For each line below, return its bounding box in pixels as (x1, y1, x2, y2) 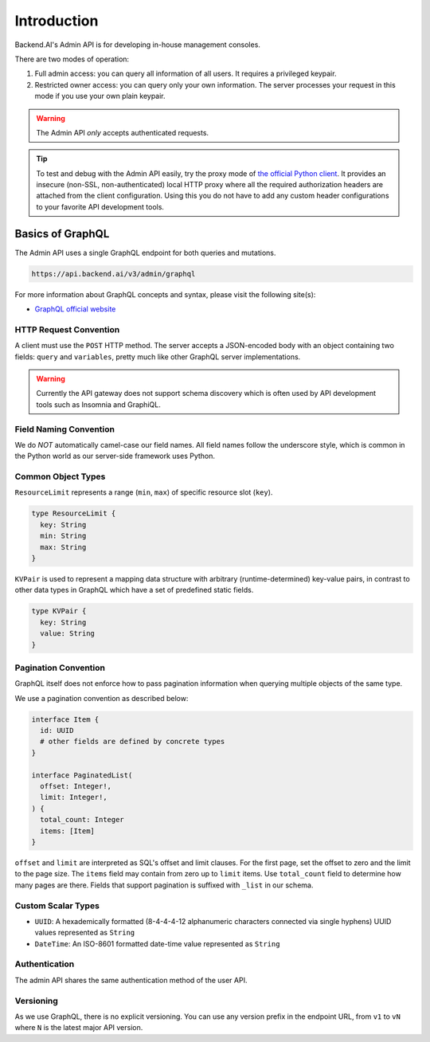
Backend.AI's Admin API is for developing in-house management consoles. (14, 40, 260, 49)
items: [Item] (40, 826, 96, 836)
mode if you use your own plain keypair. (34, 92, 166, 101)
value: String (40, 629, 96, 638)
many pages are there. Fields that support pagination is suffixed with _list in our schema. (14, 880, 314, 890)
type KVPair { (31, 606, 87, 616)
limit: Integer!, (40, 793, 107, 802)
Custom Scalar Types (14, 900, 100, 911)
